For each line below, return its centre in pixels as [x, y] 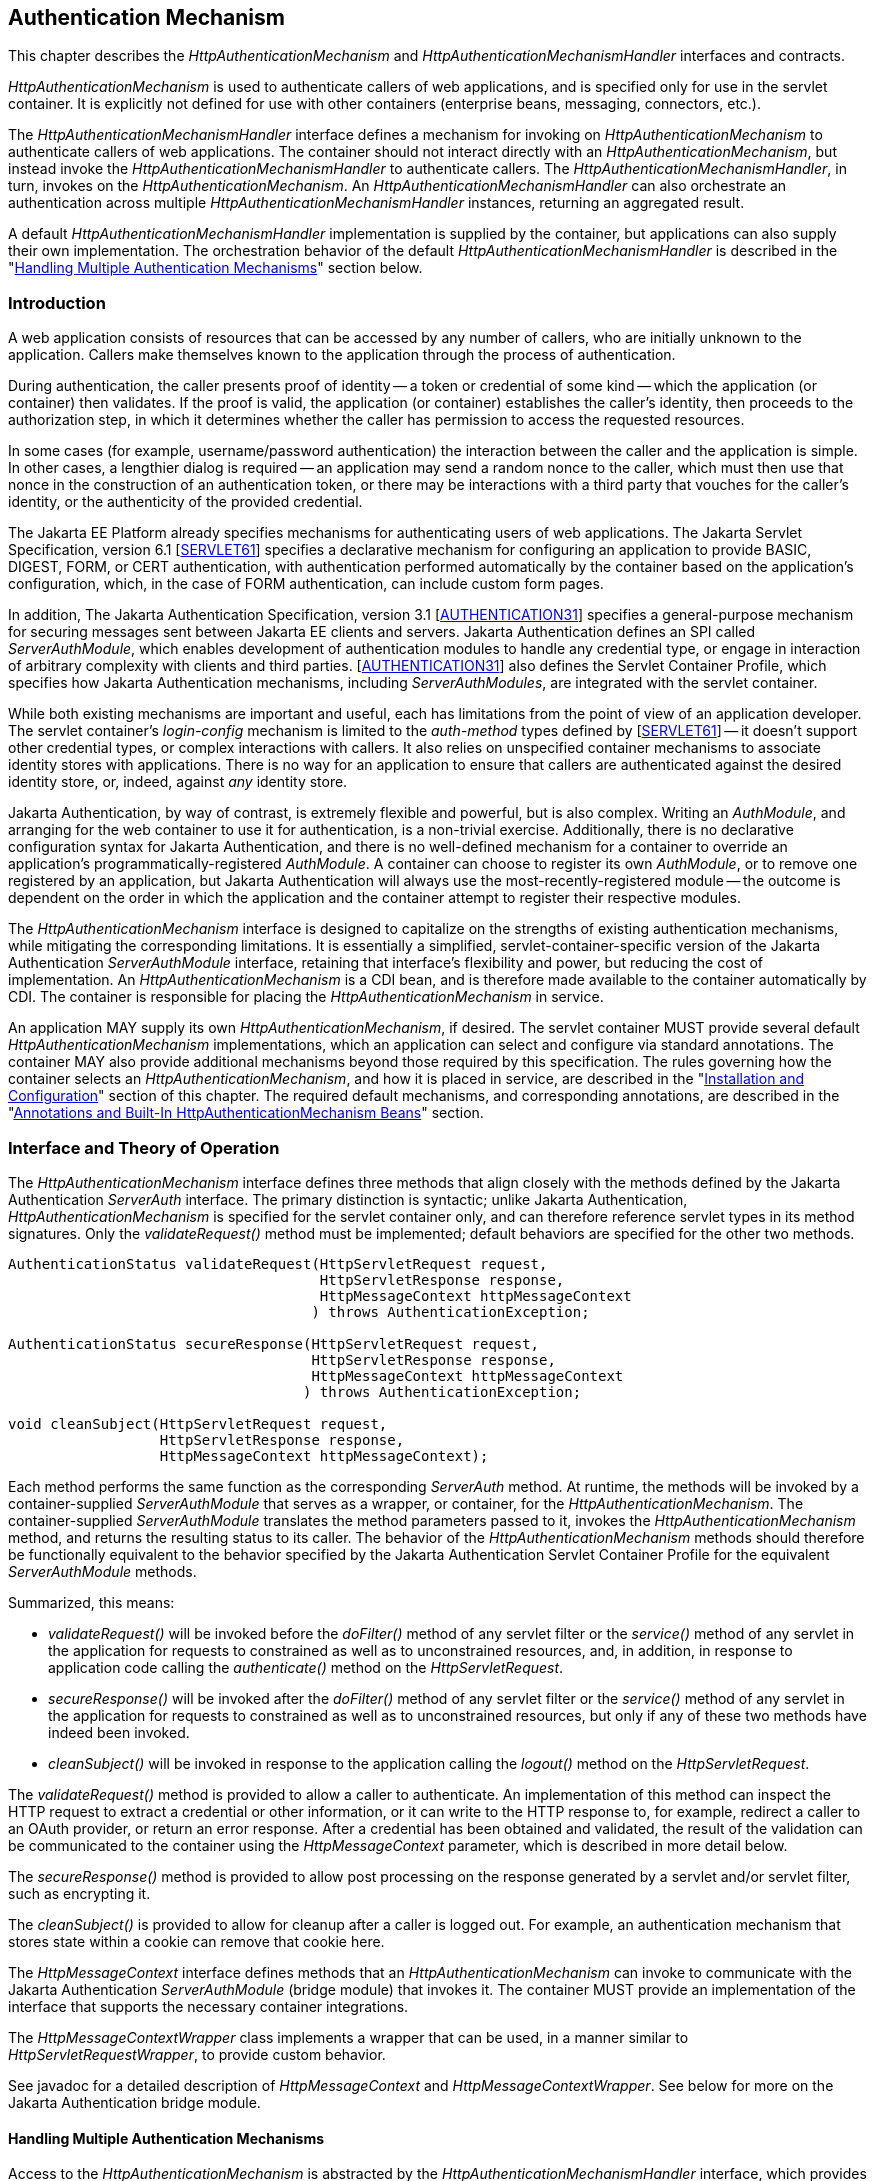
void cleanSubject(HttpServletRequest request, [198, 1423]
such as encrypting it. [79, 1893]
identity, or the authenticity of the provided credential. [185, 502]
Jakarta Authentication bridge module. [134, 2102]
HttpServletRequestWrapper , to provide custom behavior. [197, 2054]
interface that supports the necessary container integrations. [208, 2006]
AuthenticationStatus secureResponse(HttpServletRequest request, [274, 1343]
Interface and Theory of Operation [144, 1147]
